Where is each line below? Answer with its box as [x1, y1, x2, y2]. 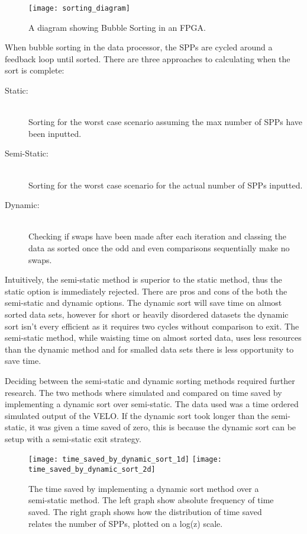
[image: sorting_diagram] [28, 4, 130, 12]
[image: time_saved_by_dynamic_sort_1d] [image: [28, 455, 222, 464]
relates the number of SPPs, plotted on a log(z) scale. [28, 517, 223, 529]
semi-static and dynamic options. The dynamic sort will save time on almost [5, 296, 282, 309]
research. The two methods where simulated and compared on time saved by [5, 386, 282, 398]
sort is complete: [5, 64, 64, 76]
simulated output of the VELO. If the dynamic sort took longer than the [5, 409, 269, 421]
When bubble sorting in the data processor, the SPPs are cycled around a [5, 41, 273, 53]
